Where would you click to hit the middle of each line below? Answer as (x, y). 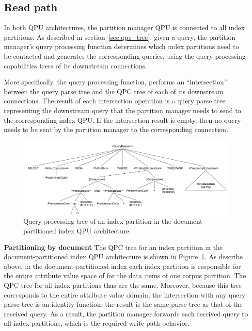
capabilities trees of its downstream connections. (76, 65)
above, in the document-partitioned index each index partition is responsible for (123, 266)
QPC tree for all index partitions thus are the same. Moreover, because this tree (123, 285)
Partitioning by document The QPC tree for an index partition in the (113, 247)
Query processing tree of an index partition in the (97, 221)
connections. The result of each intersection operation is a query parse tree (115, 101)
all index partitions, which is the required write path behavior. (97, 323)
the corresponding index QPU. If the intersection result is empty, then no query (122, 120)
